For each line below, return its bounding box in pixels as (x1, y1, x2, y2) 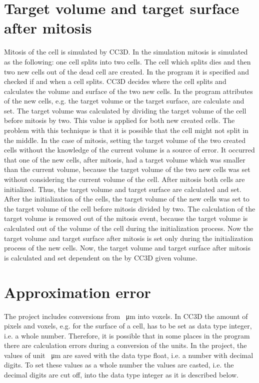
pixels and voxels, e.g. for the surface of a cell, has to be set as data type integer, (4, 320, 252, 331)
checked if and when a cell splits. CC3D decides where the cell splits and (4, 76, 226, 86)
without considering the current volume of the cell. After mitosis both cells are (4, 174, 245, 184)
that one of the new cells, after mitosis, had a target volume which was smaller (4, 154, 245, 164)
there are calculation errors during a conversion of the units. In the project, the (4, 340, 247, 350)
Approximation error (4, 281, 151, 302)
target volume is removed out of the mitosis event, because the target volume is (4, 213, 248, 223)
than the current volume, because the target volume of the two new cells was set (4, 164, 250, 174)
